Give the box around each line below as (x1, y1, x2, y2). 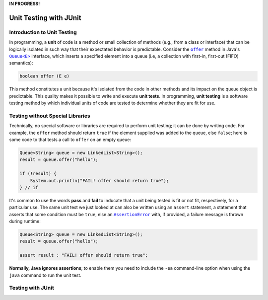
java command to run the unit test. (9, 272, 81, 278)
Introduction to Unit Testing (9, 29, 77, 36)
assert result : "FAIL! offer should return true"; (19, 252, 148, 258)
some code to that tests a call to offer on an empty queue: (9, 137, 132, 143)
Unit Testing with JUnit (9, 13, 81, 22)
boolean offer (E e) (19, 74, 69, 79)
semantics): (9, 60, 33, 66)
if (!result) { (19, 171, 57, 176)
